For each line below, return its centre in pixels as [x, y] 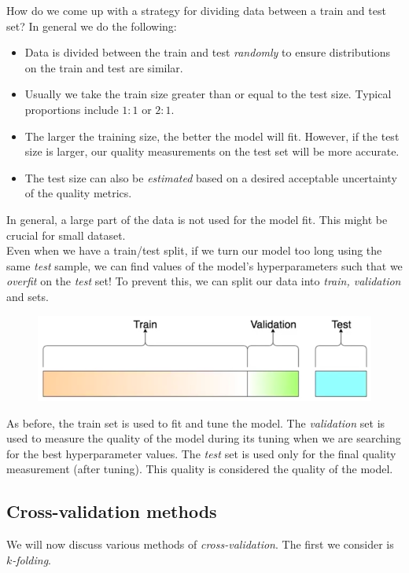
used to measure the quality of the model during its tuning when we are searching [204, 438]
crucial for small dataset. [66, 235]
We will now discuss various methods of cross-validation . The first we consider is [200, 544]
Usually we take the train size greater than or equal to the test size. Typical [208, 94]
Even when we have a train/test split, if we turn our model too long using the [194, 250]
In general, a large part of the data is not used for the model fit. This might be [197, 219]
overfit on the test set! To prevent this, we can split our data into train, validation [204, 281]
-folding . [32, 559]
